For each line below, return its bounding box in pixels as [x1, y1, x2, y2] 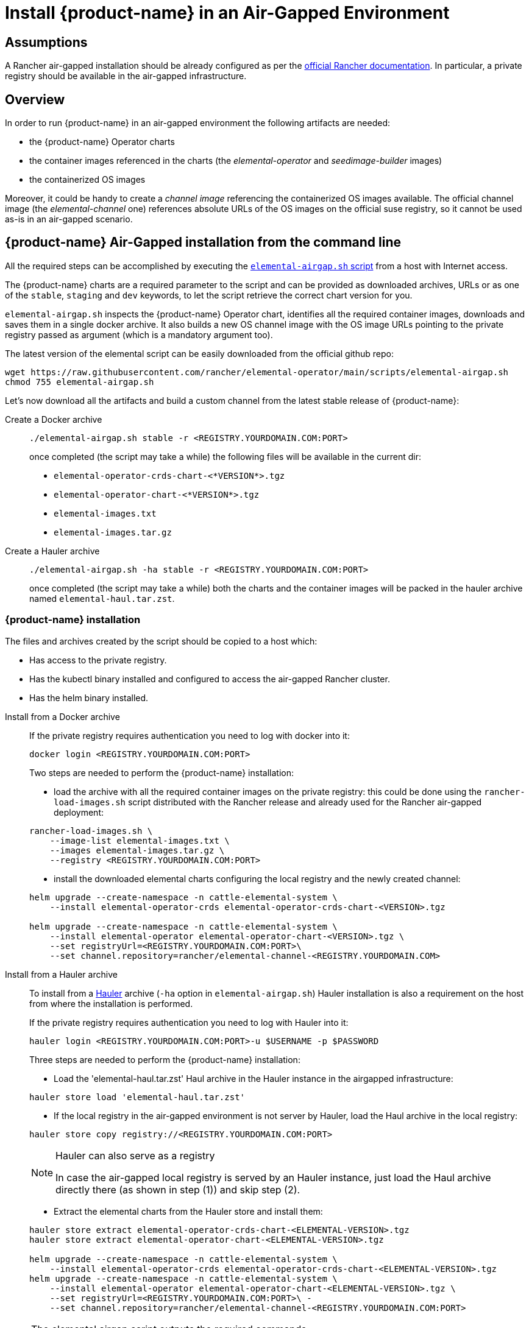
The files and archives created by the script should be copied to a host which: [5, 635, 318, 646]
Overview [5, 91, 65, 107]
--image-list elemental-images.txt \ [49, 835, 230, 846]
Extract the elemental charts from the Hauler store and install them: [54, 1206, 323, 1217]
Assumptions [5, 34, 88, 50]
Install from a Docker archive [5, 711, 120, 722]
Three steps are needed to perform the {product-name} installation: [29, 1054, 300, 1065]
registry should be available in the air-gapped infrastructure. [5, 71, 247, 82]
